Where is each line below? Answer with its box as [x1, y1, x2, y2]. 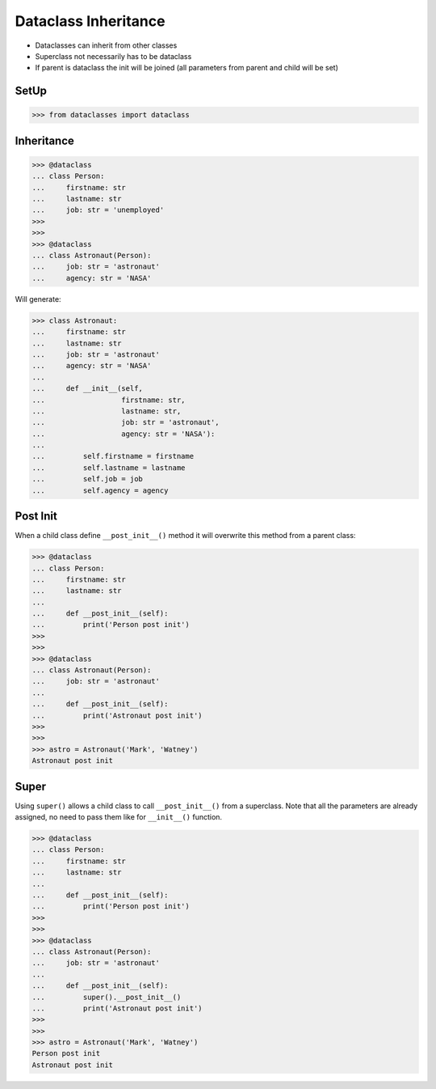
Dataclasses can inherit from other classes [35, 40, 178, 50]
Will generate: [15, 294, 61, 303]
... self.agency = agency [31, 485, 169, 495]
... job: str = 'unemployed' [31, 206, 165, 214]
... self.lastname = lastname [31, 463, 186, 472]
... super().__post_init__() [31, 992, 182, 1002]
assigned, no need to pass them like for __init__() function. [15, 812, 222, 822]
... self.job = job [31, 474, 143, 484]
